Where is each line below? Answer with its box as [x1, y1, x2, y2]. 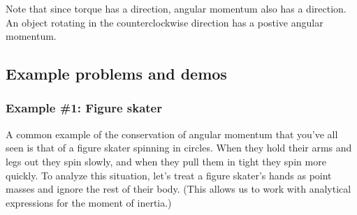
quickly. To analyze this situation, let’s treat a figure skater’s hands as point [6, 168, 332, 182]
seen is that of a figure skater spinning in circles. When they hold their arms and [6, 140, 352, 155]
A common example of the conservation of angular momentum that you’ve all [6, 126, 338, 141]
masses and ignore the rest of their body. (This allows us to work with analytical [6, 181, 351, 196]
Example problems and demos [6, 63, 227, 84]
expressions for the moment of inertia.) [6, 195, 172, 209]
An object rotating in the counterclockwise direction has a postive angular [6, 15, 323, 29]
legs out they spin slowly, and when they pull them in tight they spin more [6, 154, 326, 168]
